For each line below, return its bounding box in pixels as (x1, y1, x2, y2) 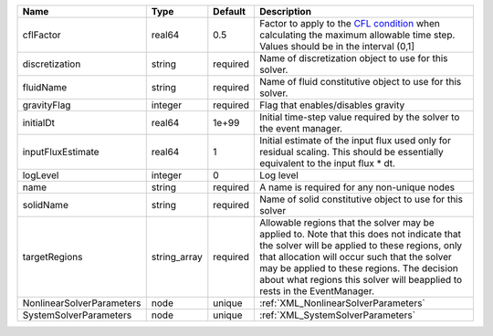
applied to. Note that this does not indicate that (258, 228, 461, 240)
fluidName (22, 81, 68, 93)
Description (258, 5, 312, 17)
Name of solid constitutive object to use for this (258, 193, 463, 205)
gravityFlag (22, 99, 71, 111)
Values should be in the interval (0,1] (258, 40, 415, 52)
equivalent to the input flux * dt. (258, 157, 396, 169)
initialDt (22, 117, 55, 129)
